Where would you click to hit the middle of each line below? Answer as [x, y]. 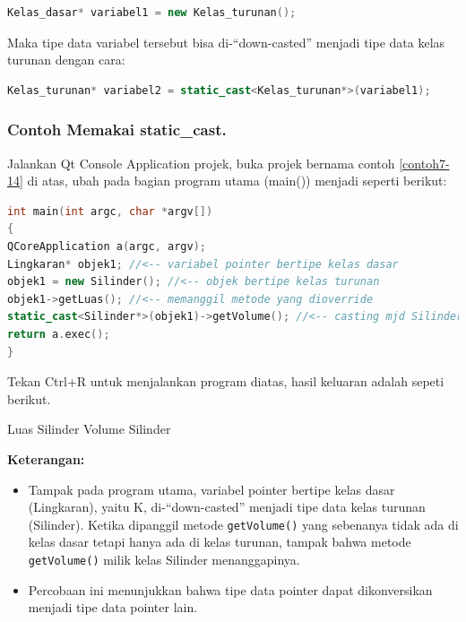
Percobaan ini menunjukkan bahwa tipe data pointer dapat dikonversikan [230, 589]
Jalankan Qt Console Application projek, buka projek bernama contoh [201, 163]
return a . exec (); [59, 334]
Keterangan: [46, 458]
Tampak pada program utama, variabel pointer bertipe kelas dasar [211, 489]
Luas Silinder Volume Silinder [89, 429]
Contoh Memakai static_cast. [117, 130]
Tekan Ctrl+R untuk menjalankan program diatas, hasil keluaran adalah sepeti [226, 381]
